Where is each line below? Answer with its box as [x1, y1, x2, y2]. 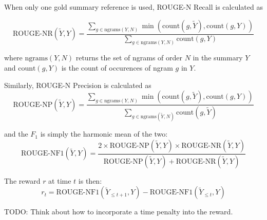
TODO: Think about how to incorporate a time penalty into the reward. [4, 206, 233, 217]
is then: [78, 175, 102, 186]
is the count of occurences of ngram [61, 62, 173, 73]
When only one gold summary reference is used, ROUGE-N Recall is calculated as [4, 2, 263, 12]
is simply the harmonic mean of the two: [40, 128, 168, 139]
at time [48, 175, 71, 186]
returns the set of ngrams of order [75, 52, 183, 63]
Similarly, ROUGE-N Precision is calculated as [4, 79, 151, 90]
